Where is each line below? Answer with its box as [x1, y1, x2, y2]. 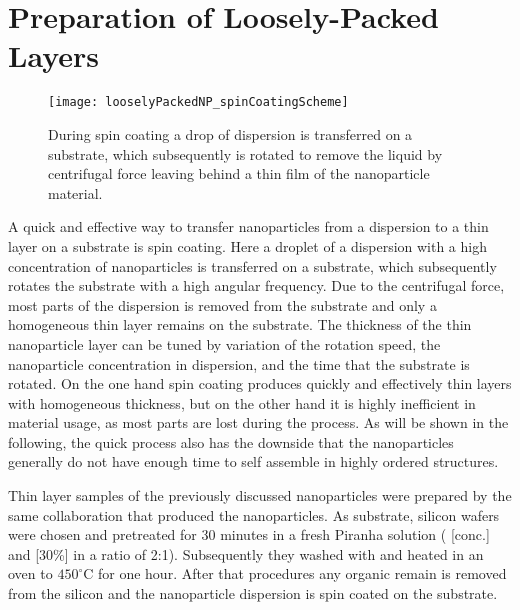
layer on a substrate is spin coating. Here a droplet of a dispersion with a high [8, 235, 487, 256]
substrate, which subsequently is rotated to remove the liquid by [48, 143, 443, 164]
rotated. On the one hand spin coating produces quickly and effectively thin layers [8, 373, 512, 394]
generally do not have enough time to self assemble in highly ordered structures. [8, 451, 499, 472]
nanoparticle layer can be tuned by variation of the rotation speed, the [8, 333, 441, 354]
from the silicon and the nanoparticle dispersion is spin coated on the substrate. [8, 583, 498, 604]
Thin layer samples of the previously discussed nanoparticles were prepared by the [8, 485, 512, 506]
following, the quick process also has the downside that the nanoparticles [8, 431, 454, 452]
